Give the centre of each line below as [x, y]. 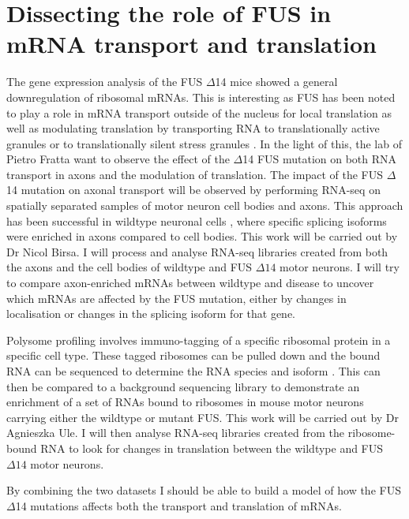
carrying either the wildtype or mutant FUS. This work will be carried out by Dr [203, 417]
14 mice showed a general [276, 82]
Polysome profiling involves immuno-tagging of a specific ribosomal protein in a [199, 340]
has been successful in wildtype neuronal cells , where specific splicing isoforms [197, 220]
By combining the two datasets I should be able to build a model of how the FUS [204, 490]
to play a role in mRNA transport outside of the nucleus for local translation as [199, 112]
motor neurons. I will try [340, 267]
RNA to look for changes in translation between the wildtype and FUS [212, 448]
